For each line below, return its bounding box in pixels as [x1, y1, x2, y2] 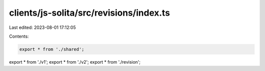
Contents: [9, 33, 29, 39]
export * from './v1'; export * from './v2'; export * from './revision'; [9, 59, 141, 65]
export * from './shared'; [19, 47, 84, 52]
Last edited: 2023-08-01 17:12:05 [9, 24, 76, 30]
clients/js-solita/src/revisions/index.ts [9, 7, 170, 18]
